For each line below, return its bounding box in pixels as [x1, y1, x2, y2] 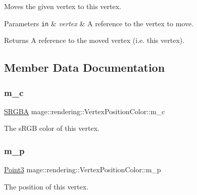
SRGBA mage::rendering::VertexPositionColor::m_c [4, 106, 165, 116]
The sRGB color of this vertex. [4, 123, 100, 133]
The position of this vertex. [4, 181, 89, 191]
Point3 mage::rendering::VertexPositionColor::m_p [4, 164, 161, 175]
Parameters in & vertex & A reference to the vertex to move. [4, 18, 194, 28]
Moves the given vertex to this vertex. [4, 1, 121, 11]
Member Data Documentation [4, 60, 165, 75]
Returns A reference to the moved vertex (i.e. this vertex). [4, 35, 185, 45]
